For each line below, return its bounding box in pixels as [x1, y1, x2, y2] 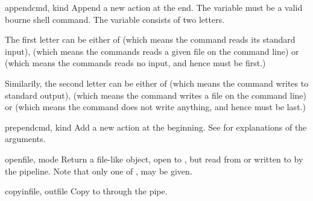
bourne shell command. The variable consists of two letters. [5, 13, 225, 25]
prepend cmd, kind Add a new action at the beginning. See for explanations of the [5, 120, 307, 133]
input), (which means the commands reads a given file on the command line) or [5, 45, 299, 57]
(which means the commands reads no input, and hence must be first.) [5, 57, 266, 69]
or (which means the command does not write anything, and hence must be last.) [5, 100, 306, 113]
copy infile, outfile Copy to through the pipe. [5, 185, 168, 197]
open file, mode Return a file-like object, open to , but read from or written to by [5, 152, 303, 165]
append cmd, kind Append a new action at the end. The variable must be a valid [5, 1, 303, 13]
